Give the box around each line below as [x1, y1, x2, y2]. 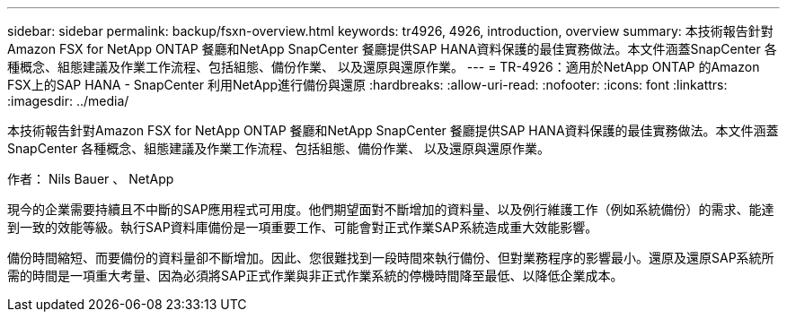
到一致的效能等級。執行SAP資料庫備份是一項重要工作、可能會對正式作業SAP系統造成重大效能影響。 [7, 220, 598, 235]
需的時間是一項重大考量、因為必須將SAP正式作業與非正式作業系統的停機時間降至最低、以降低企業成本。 [7, 268, 623, 283]
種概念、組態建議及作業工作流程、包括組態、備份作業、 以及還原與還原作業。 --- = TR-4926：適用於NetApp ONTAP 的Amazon [7, 59, 760, 74]
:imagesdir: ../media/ [7, 93, 129, 108]
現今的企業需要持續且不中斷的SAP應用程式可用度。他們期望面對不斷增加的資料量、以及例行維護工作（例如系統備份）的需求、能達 [7, 202, 774, 217]
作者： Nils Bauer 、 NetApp [7, 171, 174, 186]
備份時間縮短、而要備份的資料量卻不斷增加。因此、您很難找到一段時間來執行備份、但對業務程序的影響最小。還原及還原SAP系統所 [7, 250, 774, 265]
